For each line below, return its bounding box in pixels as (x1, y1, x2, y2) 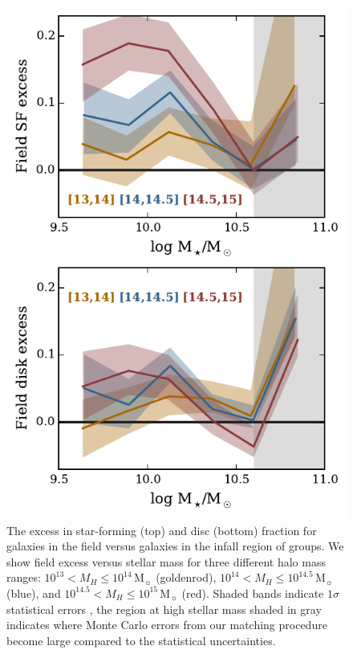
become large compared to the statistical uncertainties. (6, 632, 276, 648)
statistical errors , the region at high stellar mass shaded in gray (6, 600, 322, 617)
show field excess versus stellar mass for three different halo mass (6, 553, 326, 570)
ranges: (6, 569, 41, 586)
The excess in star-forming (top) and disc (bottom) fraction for (6, 521, 317, 538)
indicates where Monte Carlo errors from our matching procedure (6, 616, 327, 633)
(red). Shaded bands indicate (181, 584, 324, 601)
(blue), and (6, 584, 61, 601)
